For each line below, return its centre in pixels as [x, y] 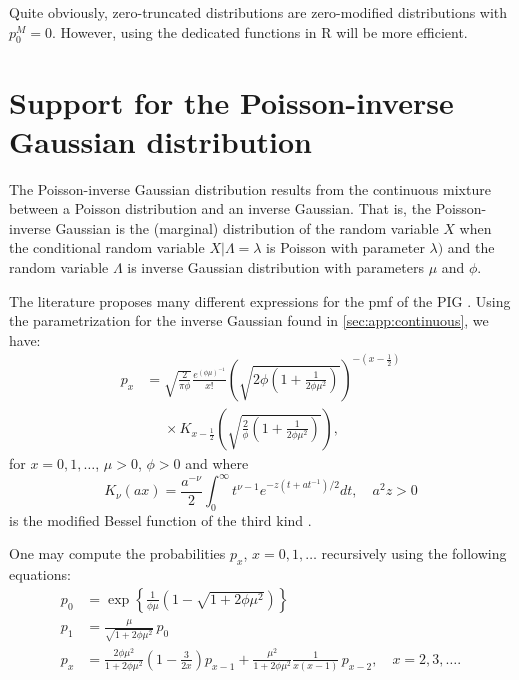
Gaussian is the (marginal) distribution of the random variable [247, 227]
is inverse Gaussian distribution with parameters [275, 267]
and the [471, 247]
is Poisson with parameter [345, 247]
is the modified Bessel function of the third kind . [160, 519]
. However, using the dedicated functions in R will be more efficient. [260, 31]
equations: [40, 574]
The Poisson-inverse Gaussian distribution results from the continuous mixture [250, 188]
